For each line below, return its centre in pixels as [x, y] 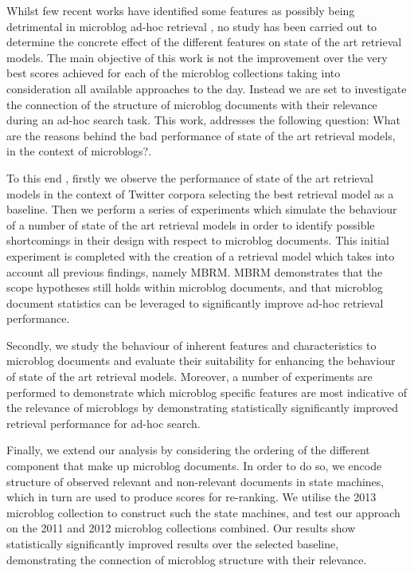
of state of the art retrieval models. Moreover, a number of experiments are [189, 377]
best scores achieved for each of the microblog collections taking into [174, 73]
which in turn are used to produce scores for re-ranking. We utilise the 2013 [191, 497]
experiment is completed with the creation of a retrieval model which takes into [201, 255]
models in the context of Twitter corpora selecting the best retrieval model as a [200, 193]
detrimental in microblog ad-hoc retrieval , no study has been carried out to [192, 26]
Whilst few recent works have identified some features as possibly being [181, 10]
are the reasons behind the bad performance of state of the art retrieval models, [201, 135]
